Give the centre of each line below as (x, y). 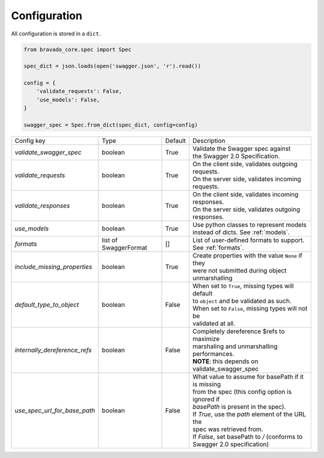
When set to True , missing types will (243, 286)
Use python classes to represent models (250, 225)
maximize (206, 339)
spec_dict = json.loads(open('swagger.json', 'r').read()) (112, 66)
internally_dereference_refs (53, 350)
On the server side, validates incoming (247, 179)
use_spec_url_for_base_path (55, 411)
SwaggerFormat (124, 248)
